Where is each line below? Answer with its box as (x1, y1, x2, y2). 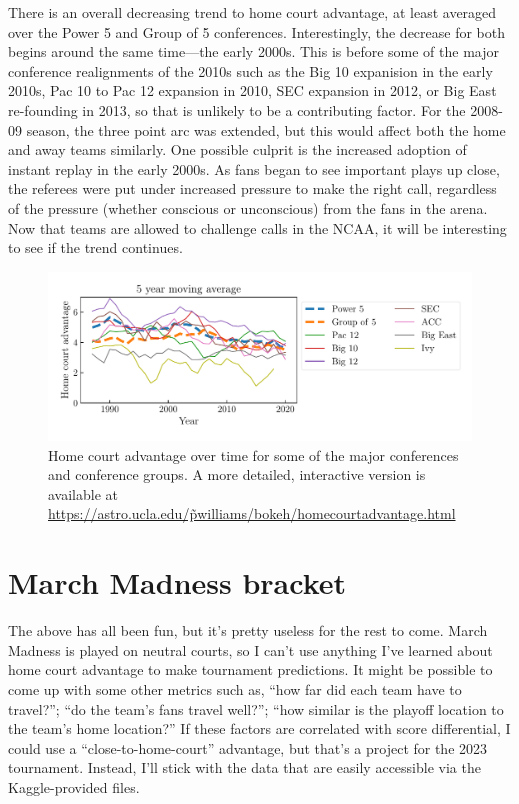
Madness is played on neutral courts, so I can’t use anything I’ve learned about (8, 639, 493, 660)
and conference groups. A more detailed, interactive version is (48, 464, 426, 485)
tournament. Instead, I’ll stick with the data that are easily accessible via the (8, 757, 481, 778)
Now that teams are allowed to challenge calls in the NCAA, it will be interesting (8, 217, 507, 238)
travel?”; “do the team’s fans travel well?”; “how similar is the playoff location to (8, 698, 504, 719)
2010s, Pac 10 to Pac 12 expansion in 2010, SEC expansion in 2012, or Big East (8, 80, 497, 101)
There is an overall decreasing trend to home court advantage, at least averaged (8, 2, 497, 22)
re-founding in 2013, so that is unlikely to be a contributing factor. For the (8, 99, 466, 120)
